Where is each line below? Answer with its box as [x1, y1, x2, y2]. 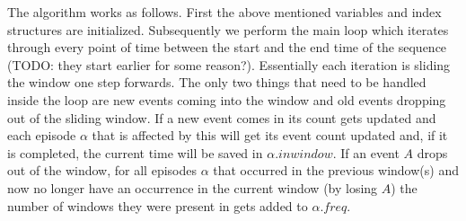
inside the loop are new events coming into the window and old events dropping [7, 90, 446, 109]
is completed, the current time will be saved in [7, 143, 263, 162]
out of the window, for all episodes [7, 161, 197, 180]
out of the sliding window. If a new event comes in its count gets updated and [7, 108, 436, 127]
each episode [7, 126, 76, 145]
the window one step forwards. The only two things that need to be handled [7, 73, 426, 92]
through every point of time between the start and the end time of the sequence [7, 38, 447, 57]
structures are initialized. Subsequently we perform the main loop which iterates [7, 20, 449, 39]
